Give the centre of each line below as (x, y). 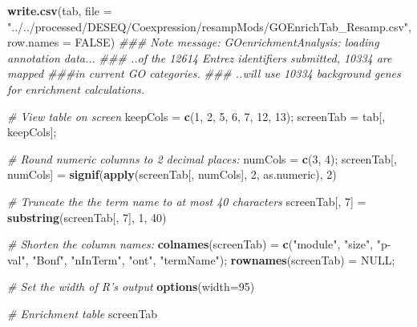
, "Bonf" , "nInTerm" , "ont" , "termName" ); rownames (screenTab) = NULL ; (210, 259)
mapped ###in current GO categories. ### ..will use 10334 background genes (204, 73)
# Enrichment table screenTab (83, 313)
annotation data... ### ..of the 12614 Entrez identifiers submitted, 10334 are (200, 57)
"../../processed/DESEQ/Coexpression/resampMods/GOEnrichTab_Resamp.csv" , (209, 26)
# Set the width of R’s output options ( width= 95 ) (131, 287)
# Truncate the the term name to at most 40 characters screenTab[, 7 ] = (187, 201)
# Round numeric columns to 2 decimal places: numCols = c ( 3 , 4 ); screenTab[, (202, 158)
